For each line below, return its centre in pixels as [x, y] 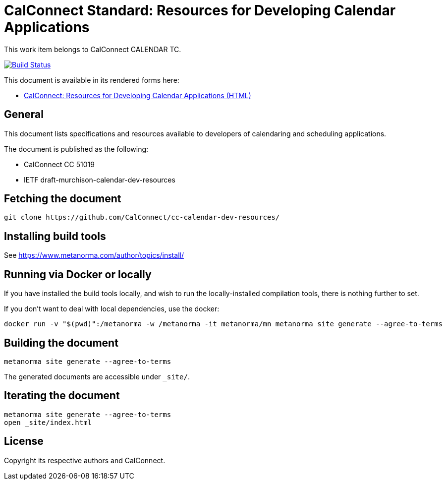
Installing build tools [55, 236]
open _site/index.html [48, 422]
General [24, 115]
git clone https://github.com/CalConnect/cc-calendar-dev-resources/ [142, 217]
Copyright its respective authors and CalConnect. [85, 460]
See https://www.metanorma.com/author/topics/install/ [94, 255]
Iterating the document [62, 396]
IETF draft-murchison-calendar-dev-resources [100, 180]
